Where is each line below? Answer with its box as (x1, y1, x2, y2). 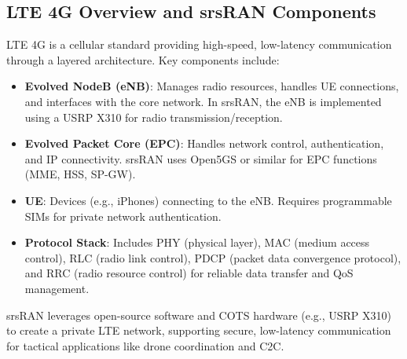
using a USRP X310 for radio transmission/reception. (24, 108, 283, 125)
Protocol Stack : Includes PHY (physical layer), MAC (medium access (24, 234, 370, 251)
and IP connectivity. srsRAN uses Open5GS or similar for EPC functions (24, 150, 377, 167)
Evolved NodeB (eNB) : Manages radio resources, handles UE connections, (24, 78, 399, 94)
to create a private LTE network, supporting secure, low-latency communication (6, 322, 391, 339)
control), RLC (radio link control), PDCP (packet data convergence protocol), (24, 249, 401, 266)
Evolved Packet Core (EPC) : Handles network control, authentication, (24, 135, 384, 152)
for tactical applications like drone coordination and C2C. (6, 337, 284, 354)
